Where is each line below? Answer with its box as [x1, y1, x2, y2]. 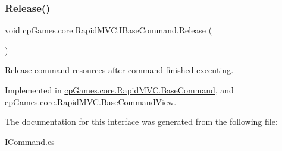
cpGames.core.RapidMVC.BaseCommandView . [5, 95, 177, 108]
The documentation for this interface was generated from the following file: [5, 115, 278, 128]
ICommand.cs [5, 135, 55, 147]
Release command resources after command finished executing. [5, 64, 234, 76]
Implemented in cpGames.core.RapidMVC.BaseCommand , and [5, 84, 234, 96]
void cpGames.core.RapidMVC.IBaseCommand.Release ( [5, 24, 212, 36]
